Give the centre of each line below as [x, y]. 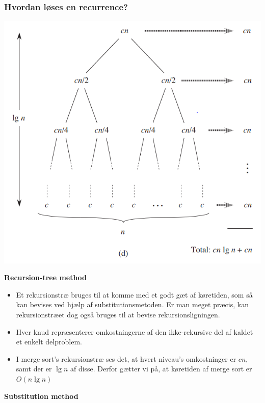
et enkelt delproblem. [49, 342]
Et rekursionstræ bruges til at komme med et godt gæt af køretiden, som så [134, 294]
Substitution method [41, 396]
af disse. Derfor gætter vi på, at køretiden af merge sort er [161, 369]
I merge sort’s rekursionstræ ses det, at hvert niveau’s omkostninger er [126, 358]
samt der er [34, 369]
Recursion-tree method [45, 277]
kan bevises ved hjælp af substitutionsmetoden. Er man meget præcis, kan [132, 304]
